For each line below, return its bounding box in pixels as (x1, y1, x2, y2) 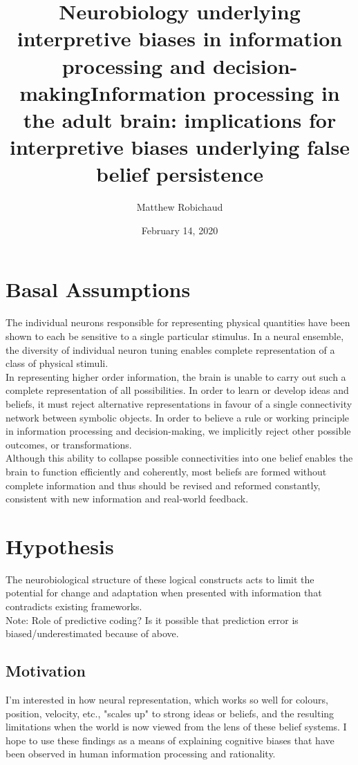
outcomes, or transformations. (6, 437, 132, 451)
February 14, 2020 (141, 223, 218, 237)
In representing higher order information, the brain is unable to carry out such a (6, 369, 346, 384)
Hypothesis (6, 531, 114, 560)
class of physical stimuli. (6, 356, 109, 370)
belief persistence (95, 160, 264, 188)
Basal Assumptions (6, 275, 191, 303)
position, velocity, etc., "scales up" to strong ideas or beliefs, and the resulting (6, 706, 335, 720)
